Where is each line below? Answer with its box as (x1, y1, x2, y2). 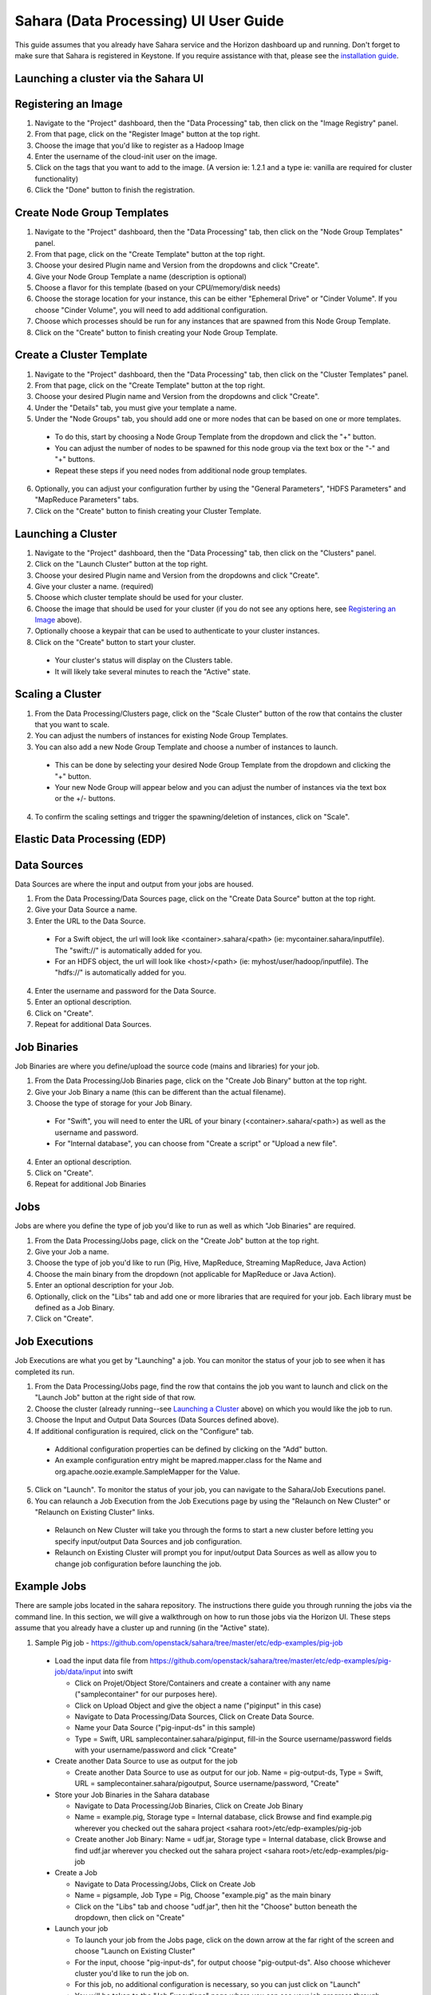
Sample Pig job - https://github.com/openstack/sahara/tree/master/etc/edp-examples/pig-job (34, 1637, 343, 1647)
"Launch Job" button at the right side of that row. (34, 1393, 196, 1402)
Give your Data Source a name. (34, 905, 137, 915)
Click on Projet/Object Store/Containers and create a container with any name (74, 1678, 331, 1688)
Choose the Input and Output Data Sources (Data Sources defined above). (34, 1415, 279, 1424)
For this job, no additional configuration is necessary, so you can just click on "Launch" (74, 1980, 361, 1989)
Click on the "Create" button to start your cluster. (34, 637, 196, 646)
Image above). (34, 615, 82, 625)
